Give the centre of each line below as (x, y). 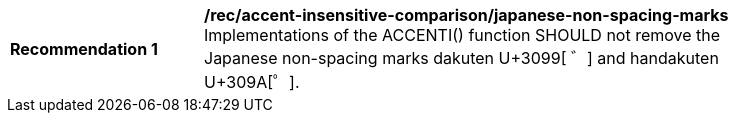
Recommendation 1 (84, 49)
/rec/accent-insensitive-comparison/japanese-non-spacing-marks (466, 15)
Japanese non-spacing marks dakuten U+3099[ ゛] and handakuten (461, 58)
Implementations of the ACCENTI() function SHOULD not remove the (462, 35)
